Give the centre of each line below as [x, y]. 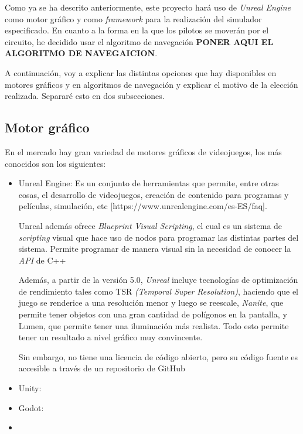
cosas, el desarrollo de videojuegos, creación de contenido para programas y [154, 194]
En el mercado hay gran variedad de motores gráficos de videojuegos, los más [143, 151]
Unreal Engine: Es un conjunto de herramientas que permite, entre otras [149, 183]
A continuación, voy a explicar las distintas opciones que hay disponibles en [141, 72]
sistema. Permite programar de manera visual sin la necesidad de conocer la [155, 249]
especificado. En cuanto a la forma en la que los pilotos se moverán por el [137, 30]
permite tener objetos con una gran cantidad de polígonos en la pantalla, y [153, 314]
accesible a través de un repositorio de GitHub [102, 368]
